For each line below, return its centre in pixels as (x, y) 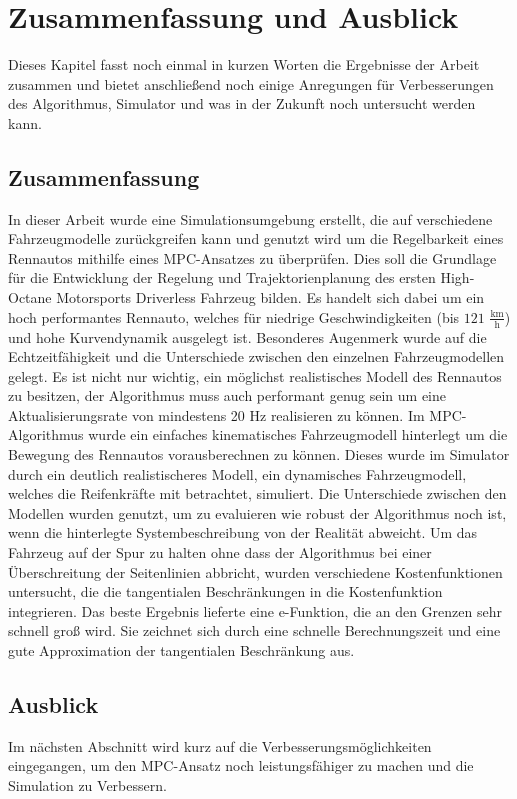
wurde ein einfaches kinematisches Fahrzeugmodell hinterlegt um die (298, 434)
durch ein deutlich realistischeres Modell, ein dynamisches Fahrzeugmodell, (237, 473)
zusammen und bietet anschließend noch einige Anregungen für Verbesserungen (251, 83)
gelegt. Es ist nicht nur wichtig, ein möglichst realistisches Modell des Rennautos (255, 375)
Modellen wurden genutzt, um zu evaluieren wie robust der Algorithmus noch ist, (257, 512)
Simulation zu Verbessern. (87, 784)
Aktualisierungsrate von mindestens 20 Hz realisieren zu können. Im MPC (235, 414)
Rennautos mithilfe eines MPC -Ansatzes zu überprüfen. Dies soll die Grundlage (252, 257)
